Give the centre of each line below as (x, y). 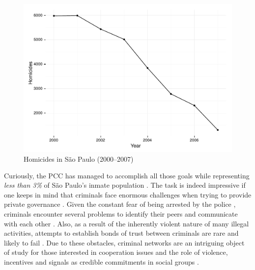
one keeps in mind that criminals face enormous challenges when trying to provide (128, 194)
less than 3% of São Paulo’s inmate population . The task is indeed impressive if (125, 185)
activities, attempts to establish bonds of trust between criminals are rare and (121, 233)
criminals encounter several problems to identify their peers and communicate (121, 213)
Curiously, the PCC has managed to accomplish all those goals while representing (127, 175)
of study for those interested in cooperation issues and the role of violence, (116, 252)
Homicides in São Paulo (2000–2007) (79, 159)
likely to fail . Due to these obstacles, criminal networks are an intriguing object (124, 242)
